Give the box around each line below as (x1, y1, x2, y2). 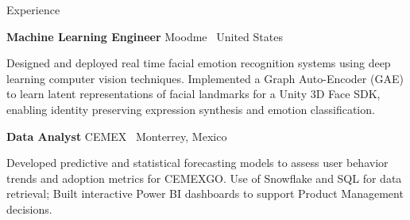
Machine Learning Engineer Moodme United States (6, 28, 283, 44)
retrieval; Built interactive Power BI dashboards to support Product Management (6, 185, 404, 202)
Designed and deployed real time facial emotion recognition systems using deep (6, 55, 391, 71)
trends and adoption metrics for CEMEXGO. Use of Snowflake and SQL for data (6, 169, 402, 186)
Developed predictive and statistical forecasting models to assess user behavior (6, 154, 389, 171)
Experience (6, 2, 60, 17)
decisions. (6, 200, 52, 217)
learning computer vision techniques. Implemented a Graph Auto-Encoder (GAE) (6, 70, 404, 86)
